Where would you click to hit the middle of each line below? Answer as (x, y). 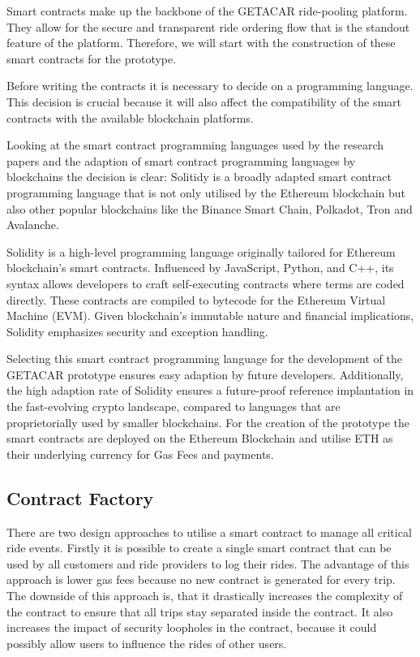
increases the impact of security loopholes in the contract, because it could (192, 627)
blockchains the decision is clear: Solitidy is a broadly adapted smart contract (199, 177)
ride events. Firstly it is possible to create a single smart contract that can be (199, 548)
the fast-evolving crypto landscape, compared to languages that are (174, 406)
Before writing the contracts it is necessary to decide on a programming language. (210, 86)
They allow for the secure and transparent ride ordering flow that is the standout (208, 26)
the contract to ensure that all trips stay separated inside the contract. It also (200, 611)
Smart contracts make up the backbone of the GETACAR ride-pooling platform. (207, 11)
